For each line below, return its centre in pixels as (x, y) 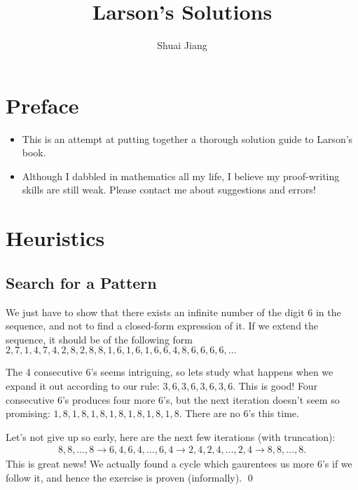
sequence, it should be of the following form (99, 339)
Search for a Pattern (81, 282)
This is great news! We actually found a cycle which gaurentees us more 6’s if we (179, 464)
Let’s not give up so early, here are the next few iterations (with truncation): (171, 436)
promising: (28, 413)
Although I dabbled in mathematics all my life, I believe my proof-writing (181, 176)
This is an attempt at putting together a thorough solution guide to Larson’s (187, 138)
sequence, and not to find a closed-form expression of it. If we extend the (162, 326)
